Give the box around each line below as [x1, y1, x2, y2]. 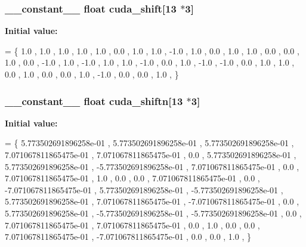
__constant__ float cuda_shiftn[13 [5, 93, 183, 108]
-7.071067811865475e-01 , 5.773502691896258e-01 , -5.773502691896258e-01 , [5, 183, 283, 196]
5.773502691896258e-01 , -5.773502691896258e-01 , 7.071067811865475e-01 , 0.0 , [5, 160, 299, 172]
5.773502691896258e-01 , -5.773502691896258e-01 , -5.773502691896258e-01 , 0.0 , [5, 206, 302, 219]
